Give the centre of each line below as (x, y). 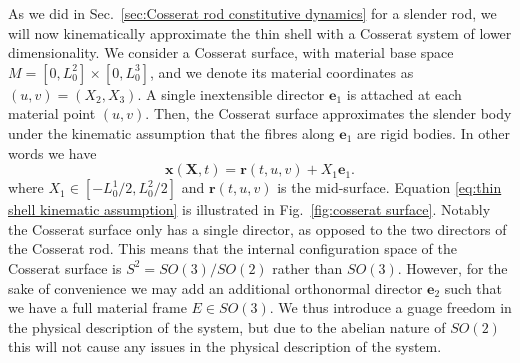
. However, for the (452, 267)
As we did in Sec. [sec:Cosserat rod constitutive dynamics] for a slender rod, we (252, 13)
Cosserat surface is (65, 267)
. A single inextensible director (231, 93)
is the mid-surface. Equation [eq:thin (389, 187)
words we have (52, 152)
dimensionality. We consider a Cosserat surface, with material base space (231, 52)
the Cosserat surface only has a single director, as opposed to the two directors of (257, 228)
